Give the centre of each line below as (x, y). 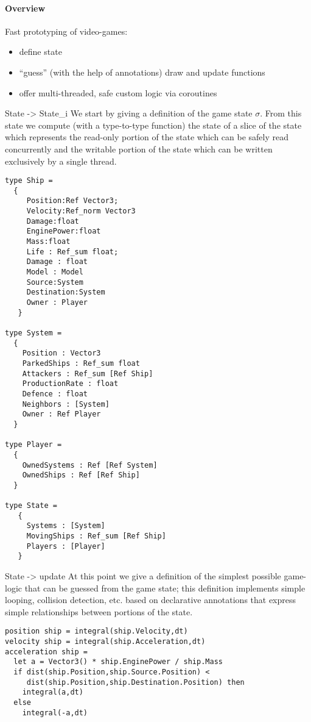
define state (40, 52)
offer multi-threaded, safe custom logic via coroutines (118, 92)
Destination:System (66, 292)
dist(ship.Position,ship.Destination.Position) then (135, 682)
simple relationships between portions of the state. (99, 611)
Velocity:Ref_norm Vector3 (81, 211)
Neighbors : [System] (66, 404)
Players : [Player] (66, 546)
